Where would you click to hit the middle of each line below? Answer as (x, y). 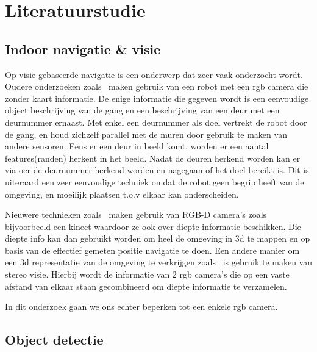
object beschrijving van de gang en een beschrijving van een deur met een (142, 110)
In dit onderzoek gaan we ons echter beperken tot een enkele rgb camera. (141, 307)
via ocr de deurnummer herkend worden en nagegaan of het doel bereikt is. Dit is (157, 170)
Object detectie (54, 339)
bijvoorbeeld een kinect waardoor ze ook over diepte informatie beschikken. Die (153, 226)
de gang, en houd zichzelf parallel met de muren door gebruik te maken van (146, 134)
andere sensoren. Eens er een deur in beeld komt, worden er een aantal (137, 146)
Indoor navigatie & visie (83, 48)
